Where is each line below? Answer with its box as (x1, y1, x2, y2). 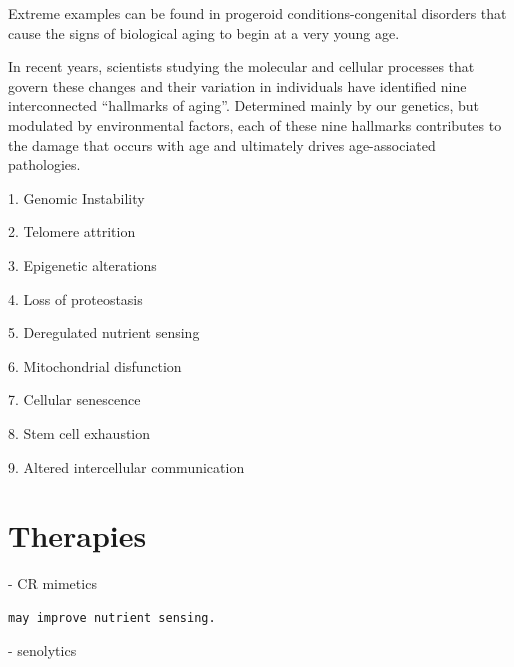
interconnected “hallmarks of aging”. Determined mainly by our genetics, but (8, 95, 480, 116)
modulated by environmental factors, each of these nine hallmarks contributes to (8, 114, 502, 135)
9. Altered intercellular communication (8, 456, 245, 477)
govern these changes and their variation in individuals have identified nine (8, 75, 467, 96)
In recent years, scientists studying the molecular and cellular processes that (8, 56, 475, 77)
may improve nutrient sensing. (8, 610, 216, 625)
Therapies (8, 515, 147, 556)
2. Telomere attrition (8, 221, 136, 242)
